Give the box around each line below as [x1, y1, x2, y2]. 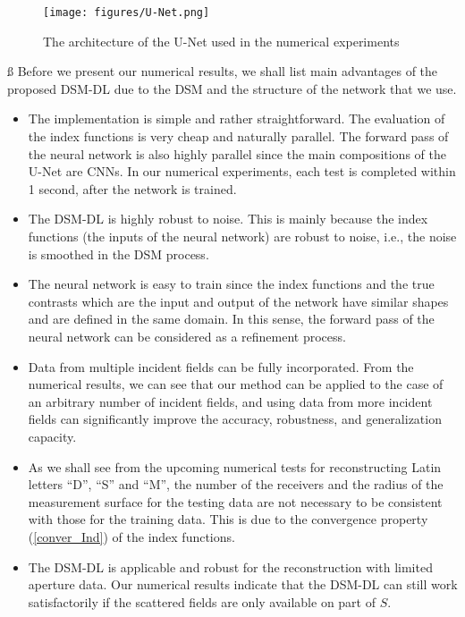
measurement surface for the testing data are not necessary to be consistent [28, 492, 443, 511]
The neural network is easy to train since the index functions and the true [28, 275, 435, 293]
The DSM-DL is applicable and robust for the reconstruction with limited [28, 557, 433, 576]
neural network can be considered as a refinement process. [28, 326, 346, 345]
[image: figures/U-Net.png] [43, 6, 210, 19]
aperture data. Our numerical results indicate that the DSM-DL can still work [28, 575, 458, 594]
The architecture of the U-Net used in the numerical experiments [43, 31, 400, 50]
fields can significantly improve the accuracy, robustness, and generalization [28, 410, 442, 428]
